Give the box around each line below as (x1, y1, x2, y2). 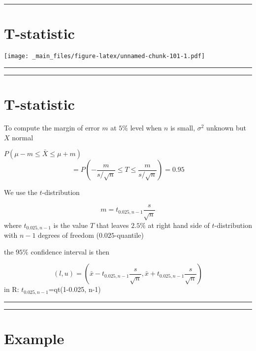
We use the (4, 187, 37, 197)
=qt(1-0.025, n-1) (48, 284, 101, 294)
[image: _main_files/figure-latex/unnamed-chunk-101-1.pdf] (4, 53, 205, 60)
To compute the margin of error (4, 122, 100, 132)
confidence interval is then (31, 246, 110, 256)
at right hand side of (148, 220, 210, 230)
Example (4, 328, 64, 348)
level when (130, 122, 162, 132)
